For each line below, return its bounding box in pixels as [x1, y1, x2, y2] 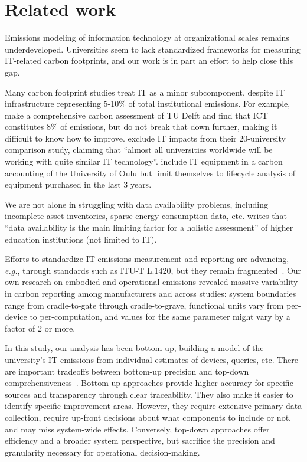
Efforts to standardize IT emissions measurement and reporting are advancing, [5, 253, 289, 265]
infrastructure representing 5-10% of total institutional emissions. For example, [5, 97, 290, 110]
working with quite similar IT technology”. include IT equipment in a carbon [5, 155, 283, 168]
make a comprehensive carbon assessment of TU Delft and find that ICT [5, 109, 268, 121]
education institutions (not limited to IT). [5, 232, 157, 245]
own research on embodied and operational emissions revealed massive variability [5, 276, 298, 288]
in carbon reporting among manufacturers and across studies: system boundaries [5, 287, 296, 299]
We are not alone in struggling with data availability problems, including [5, 198, 268, 210]
